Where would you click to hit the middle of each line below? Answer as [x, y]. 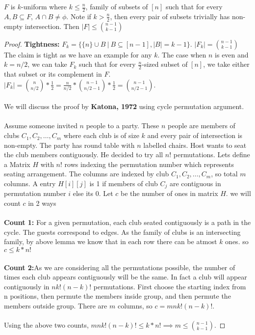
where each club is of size [101, 135]
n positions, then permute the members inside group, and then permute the [117, 296]
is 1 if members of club [124, 183]
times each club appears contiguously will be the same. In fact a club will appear [126, 277]
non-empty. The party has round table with [69, 145]
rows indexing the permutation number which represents [149, 164]
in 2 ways [42, 203]
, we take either [226, 64]
